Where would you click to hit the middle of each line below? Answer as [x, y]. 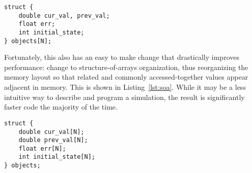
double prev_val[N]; [53, 140]
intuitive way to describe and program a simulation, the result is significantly [124, 97]
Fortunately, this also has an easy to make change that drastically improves [122, 57]
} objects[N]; [28, 41]
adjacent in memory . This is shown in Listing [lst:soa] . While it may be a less [125, 87]
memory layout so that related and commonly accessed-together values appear [126, 77]
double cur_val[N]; [51, 132]
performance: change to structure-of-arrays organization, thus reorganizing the [126, 67]
